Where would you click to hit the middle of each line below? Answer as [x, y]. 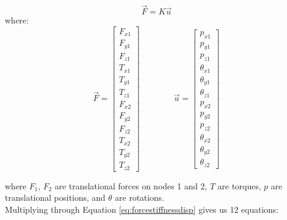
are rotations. [140, 197]
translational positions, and [55, 197]
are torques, [239, 185]
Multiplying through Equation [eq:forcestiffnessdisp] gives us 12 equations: [142, 209]
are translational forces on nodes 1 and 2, [131, 185]
